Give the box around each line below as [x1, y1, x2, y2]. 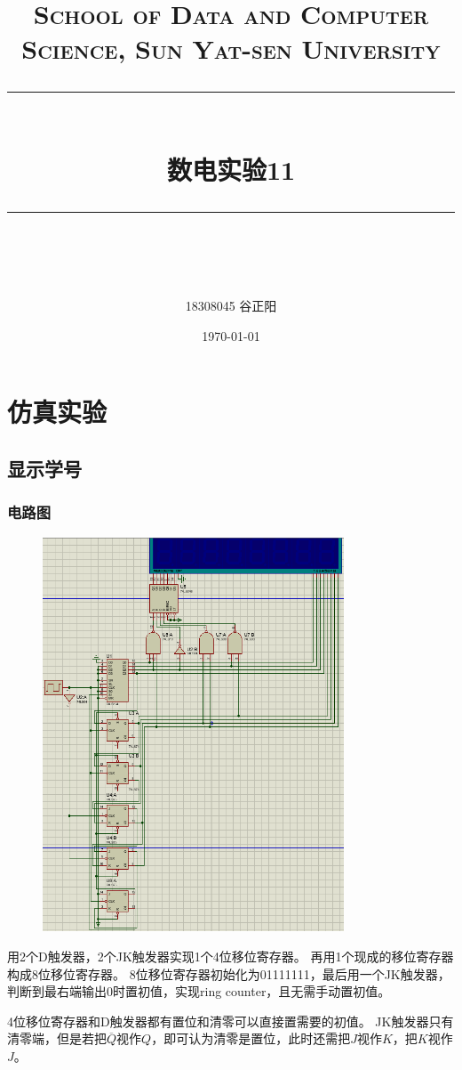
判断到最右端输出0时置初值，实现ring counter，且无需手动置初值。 [7, 982, 391, 1001]
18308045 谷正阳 [185, 296, 277, 315]
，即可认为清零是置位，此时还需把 [151, 1029, 351, 1048]
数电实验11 [166, 150, 296, 187]
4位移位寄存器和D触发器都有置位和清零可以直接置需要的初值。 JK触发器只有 [7, 1011, 454, 1030]
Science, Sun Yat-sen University [21, 30, 441, 67]
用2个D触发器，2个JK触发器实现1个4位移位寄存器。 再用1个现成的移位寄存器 [7, 947, 454, 966]
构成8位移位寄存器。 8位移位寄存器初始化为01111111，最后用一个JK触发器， [7, 964, 450, 983]
